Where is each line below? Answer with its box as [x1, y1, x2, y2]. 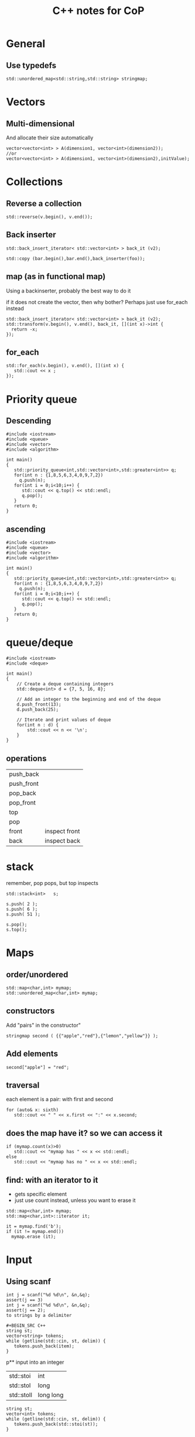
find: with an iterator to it [6, 1175, 98, 1185]
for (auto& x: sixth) [6, 1107, 59, 1113]
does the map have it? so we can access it [6, 1128, 163, 1138]
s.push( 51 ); [6, 911, 41, 917]
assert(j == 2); [6, 1307, 46, 1313]
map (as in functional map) [6, 271, 106, 282]
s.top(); [6, 927, 28, 932]
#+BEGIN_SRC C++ [6, 1323, 46, 1329]
